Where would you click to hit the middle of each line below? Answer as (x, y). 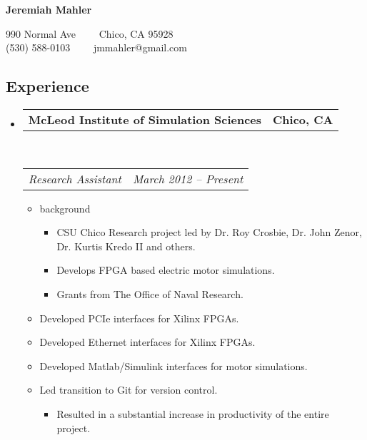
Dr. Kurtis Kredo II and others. (126, 246)
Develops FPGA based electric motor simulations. (166, 270)
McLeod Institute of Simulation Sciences (145, 119)
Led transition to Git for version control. (129, 390)
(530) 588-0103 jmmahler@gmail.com (96, 47)
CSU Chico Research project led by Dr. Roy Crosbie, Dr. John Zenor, (209, 232)
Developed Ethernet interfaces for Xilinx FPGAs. (147, 342)
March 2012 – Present (188, 178)
